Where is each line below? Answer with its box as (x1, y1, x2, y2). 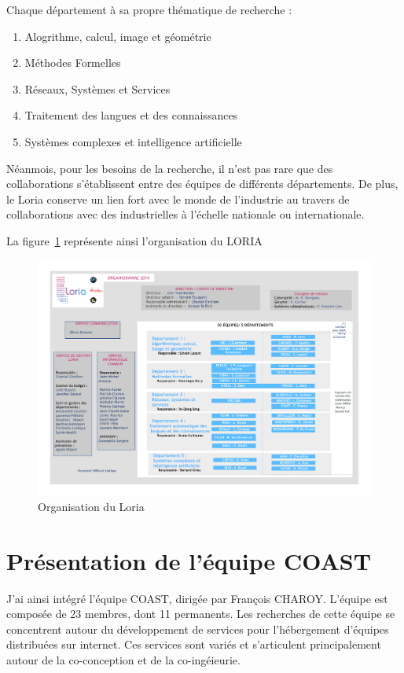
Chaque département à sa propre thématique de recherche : (6, 2, 292, 17)
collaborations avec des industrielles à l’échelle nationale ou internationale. (6, 206, 365, 222)
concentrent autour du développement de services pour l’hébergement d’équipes (6, 620, 389, 637)
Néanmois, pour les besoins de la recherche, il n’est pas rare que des (6, 160, 333, 176)
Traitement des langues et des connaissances (24, 107, 238, 123)
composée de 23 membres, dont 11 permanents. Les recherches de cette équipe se (6, 605, 395, 622)
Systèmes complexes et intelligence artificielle (24, 133, 242, 149)
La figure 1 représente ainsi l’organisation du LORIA (6, 232, 263, 248)
